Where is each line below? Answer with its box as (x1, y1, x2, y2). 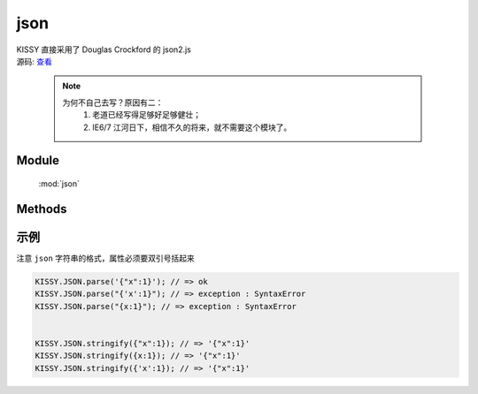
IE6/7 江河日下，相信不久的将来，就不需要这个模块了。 (92, 122, 292, 133)
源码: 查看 (16, 56, 52, 66)
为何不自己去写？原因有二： (62, 97, 164, 108)
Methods (16, 201, 67, 216)
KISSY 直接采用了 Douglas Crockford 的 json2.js (16, 44, 192, 55)
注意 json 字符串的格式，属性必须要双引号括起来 (16, 253, 195, 263)
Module (16, 153, 59, 168)
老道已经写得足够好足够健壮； (92, 110, 201, 120)
